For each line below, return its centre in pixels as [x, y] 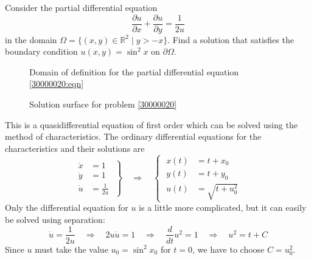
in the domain [31, 39]
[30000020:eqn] [57, 84]
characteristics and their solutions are [75, 148]
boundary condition [41, 51]
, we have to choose [229, 249]
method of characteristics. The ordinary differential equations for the [133, 136]
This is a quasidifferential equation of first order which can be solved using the [151, 124]
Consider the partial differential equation [81, 7]
